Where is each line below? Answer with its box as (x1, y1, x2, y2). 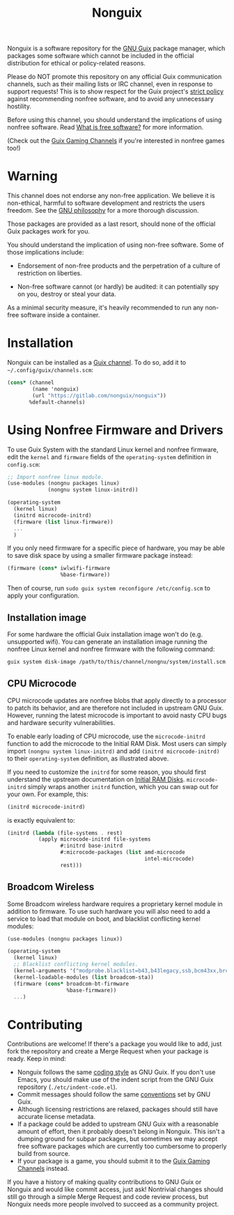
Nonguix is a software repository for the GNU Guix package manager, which (7, 44, 226, 53)
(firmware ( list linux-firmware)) (13, 518, 114, 526)
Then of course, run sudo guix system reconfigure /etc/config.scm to (7, 584, 211, 593)
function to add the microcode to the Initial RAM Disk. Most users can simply (7, 739, 227, 747)
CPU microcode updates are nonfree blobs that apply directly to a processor (7, 696, 227, 705)
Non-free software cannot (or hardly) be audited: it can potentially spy (17, 282, 219, 291)
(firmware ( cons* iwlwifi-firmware (7, 565, 111, 572)
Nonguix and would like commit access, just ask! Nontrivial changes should (7, 1185, 224, 1193)
